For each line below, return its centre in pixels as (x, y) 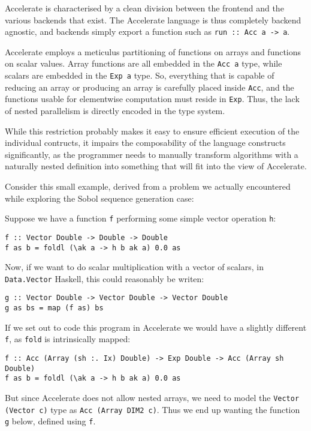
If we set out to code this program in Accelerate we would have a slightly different (156, 327)
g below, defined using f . (50, 421)
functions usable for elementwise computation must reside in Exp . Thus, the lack (152, 99)
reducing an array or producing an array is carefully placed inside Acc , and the (150, 87)
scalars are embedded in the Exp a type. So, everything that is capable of (140, 75)
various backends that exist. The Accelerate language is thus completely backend (153, 20)
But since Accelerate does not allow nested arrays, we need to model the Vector (152, 397)
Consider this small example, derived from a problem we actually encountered (148, 186)
